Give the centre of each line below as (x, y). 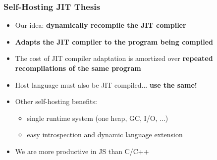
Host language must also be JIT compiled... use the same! (106, 84)
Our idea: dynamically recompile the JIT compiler (101, 25)
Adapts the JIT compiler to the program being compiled (114, 41)
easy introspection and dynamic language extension (105, 134)
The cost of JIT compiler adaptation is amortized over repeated (114, 58)
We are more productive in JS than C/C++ (82, 151)
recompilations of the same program (78, 68)
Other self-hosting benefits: (56, 101)
